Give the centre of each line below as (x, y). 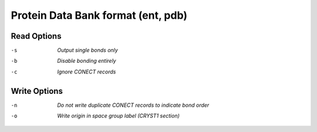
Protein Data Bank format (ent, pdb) (99, 15)
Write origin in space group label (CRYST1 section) (119, 116)
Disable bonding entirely (87, 61)
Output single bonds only (88, 50)
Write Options (37, 91)
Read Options (36, 36)
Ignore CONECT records (87, 72)
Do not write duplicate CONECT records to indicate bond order (133, 105)
